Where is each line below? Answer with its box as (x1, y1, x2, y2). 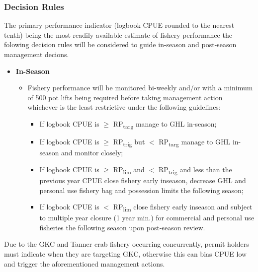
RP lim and (113, 164, 145, 176)
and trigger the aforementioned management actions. (4, 258, 165, 269)
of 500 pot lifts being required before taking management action (27, 92, 223, 102)
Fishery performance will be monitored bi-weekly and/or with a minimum (27, 82, 253, 93)
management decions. (4, 49, 69, 59)
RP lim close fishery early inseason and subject (113, 202, 253, 213)
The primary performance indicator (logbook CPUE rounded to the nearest (4, 20, 235, 30)
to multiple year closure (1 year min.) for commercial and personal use (39, 212, 255, 223)
